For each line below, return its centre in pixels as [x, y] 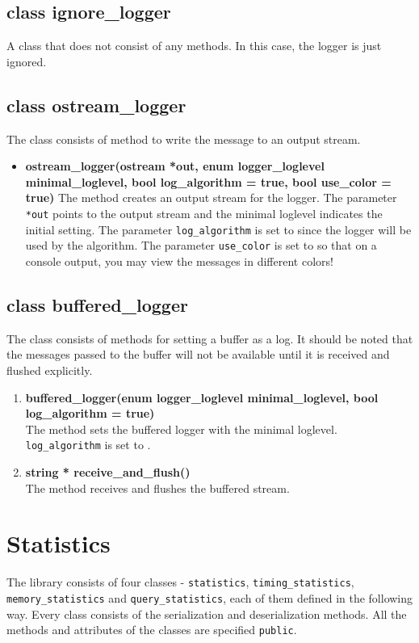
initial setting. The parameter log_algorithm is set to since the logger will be [218, 229]
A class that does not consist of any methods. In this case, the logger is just [194, 46]
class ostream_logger [96, 105]
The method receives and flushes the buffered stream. [157, 488]
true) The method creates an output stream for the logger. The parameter [211, 198]
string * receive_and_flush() [108, 471]
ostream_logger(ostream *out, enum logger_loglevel [175, 166]
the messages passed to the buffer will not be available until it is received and [198, 354]
